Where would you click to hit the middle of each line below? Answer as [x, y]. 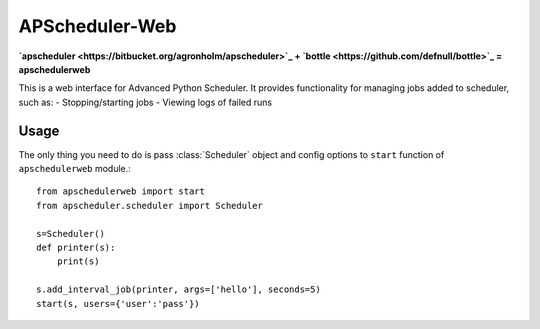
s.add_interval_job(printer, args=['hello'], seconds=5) [179, 289]
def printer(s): [76, 247]
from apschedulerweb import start [120, 191]
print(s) [78, 261]
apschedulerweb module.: [75, 169]
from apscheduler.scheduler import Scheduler [150, 205]
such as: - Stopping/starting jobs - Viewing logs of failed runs [145, 102]
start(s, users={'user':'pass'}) [118, 303]
